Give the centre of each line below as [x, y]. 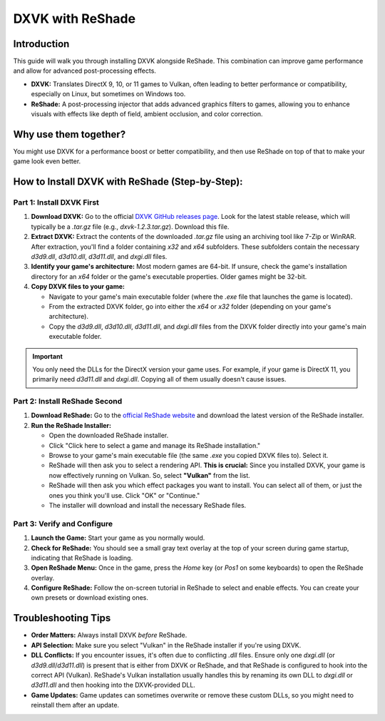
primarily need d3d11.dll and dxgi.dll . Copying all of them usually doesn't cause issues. [159, 379]
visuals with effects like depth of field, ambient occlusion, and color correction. [147, 114]
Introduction [41, 44]
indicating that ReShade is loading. [82, 558]
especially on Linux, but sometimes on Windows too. [108, 94]
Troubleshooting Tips [62, 618]
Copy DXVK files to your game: [78, 287]
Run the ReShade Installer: [71, 425]
